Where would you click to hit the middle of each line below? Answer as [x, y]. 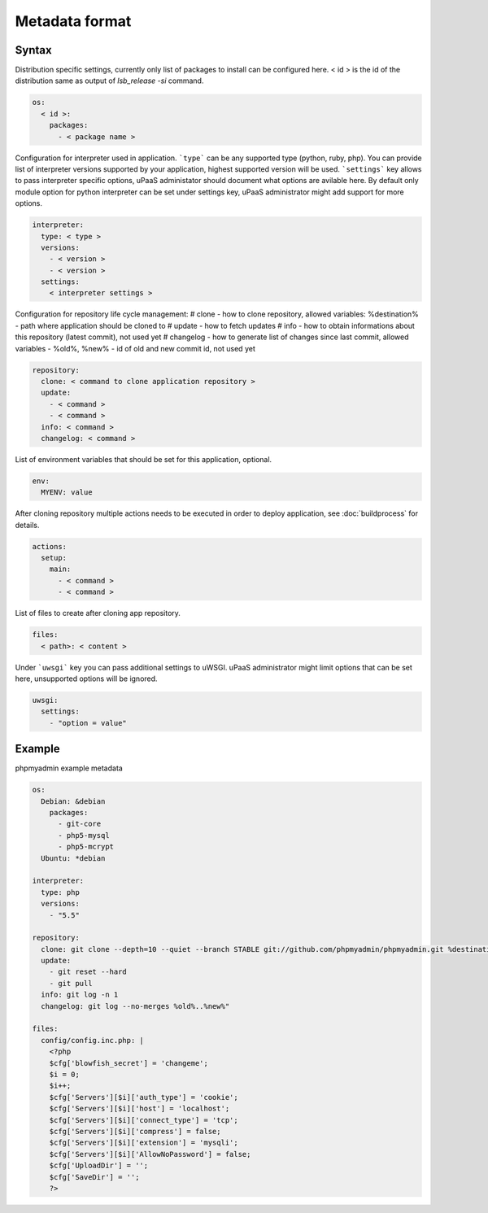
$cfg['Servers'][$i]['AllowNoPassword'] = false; [150, 1154]
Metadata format [73, 21]
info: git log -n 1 [80, 995]
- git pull [71, 983]
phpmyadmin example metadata [69, 768]
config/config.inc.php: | [92, 1040]
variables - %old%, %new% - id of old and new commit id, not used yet [135, 348]
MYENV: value [67, 493]
